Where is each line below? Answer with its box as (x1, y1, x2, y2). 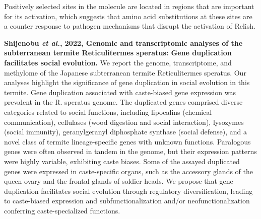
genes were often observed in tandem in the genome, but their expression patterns (4, 146, 257, 157)
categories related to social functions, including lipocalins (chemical (4, 106, 212, 117)
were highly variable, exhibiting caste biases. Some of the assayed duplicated (4, 156, 240, 166)
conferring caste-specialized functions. (4, 205, 120, 215)
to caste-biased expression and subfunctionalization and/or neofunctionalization (4, 195, 250, 206)
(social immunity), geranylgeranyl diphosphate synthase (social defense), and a (4, 126, 247, 137)
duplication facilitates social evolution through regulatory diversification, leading (4, 185, 253, 196)
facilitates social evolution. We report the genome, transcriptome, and (4, 57, 232, 67)
